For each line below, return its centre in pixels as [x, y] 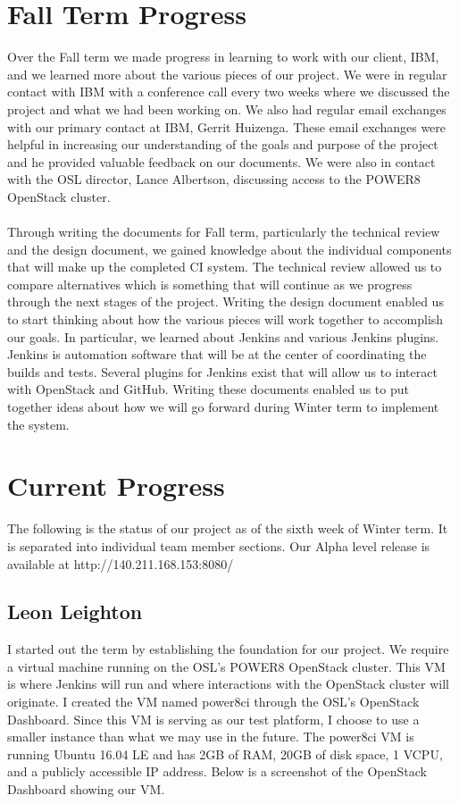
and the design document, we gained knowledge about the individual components [229, 249]
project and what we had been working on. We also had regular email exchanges [227, 109]
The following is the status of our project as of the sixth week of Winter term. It [228, 528]
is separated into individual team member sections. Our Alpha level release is [219, 545]
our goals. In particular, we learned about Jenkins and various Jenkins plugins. [223, 336]
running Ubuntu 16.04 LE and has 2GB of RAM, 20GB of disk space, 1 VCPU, [225, 754]
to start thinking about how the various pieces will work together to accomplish [225, 319]
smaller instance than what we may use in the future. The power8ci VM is [211, 737]
